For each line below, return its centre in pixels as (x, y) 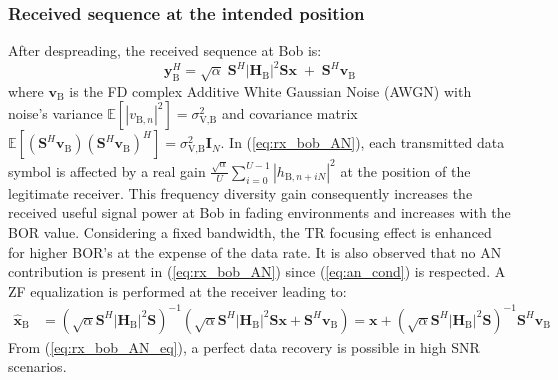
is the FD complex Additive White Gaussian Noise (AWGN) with (270, 90)
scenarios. (37, 366)
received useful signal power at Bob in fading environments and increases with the (259, 212)
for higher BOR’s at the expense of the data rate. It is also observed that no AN (255, 251)
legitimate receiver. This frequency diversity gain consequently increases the (240, 192)
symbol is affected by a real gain (107, 170)
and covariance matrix (289, 113)
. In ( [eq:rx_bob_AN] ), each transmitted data (362, 142)
